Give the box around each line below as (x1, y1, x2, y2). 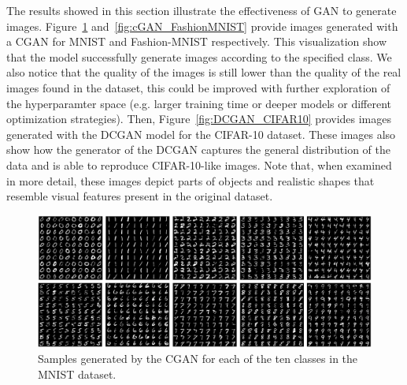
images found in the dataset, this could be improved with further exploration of (6, 79, 390, 95)
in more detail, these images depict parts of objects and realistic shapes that (6, 172, 375, 189)
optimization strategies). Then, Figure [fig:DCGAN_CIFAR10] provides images (6, 110, 391, 127)
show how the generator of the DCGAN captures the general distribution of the (6, 141, 390, 158)
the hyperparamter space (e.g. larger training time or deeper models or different (6, 95, 391, 111)
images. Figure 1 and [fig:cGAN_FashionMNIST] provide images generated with (6, 17, 398, 34)
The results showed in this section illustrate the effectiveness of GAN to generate (6, 2, 397, 18)
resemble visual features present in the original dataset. (6, 188, 273, 204)
